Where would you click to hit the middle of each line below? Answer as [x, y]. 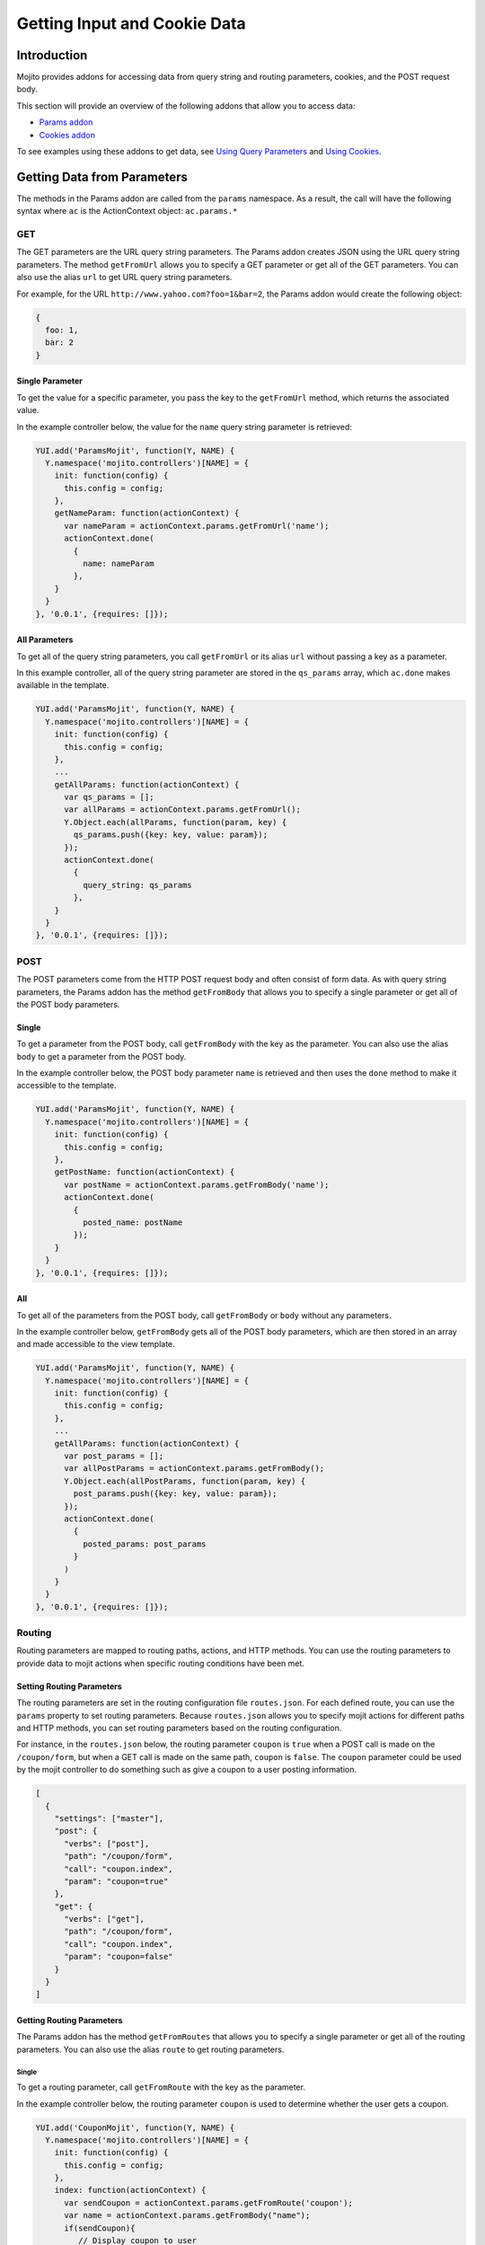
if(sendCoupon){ [100, 2228]
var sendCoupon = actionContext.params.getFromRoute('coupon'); [209, 2203]
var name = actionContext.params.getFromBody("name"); [187, 2215]
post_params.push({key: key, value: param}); [175, 1494]
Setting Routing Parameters [70, 1686]
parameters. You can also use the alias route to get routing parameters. [150, 2049]
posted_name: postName [132, 1222]
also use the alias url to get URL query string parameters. [124, 277]
